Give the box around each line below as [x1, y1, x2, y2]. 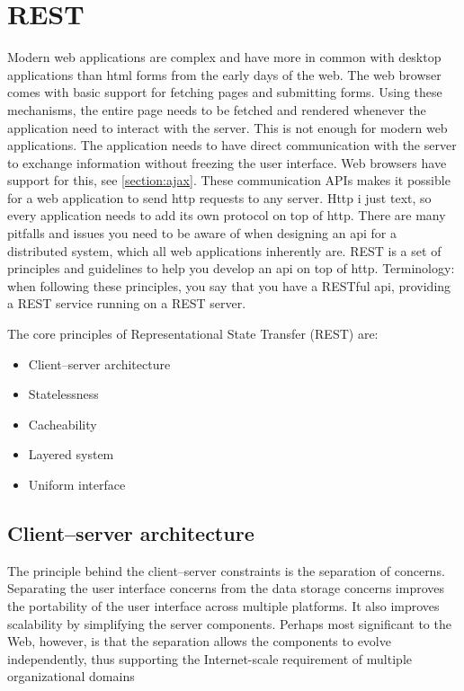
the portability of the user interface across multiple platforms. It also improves [7, 596, 440, 615]
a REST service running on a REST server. [7, 294, 246, 313]
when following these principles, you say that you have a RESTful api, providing [7, 276, 451, 295]
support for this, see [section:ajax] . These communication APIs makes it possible [7, 171, 451, 190]
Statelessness [28, 385, 99, 403]
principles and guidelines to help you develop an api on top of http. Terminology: [7, 259, 455, 278]
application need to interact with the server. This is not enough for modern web [7, 118, 448, 137]
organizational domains [7, 667, 135, 686]
